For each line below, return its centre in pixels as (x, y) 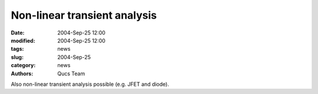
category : (23, 65)
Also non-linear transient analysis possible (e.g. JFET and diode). (90, 84)
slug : (17, 57)
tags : (17, 49)
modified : (23, 40)
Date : (18, 33)
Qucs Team (71, 74)
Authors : (22, 74)
